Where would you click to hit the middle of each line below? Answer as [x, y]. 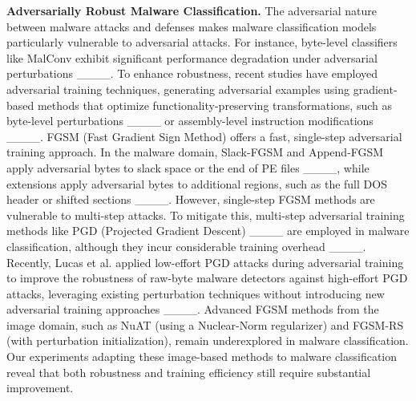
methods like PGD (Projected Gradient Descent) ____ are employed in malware [208, 231]
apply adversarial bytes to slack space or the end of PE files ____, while [188, 167]
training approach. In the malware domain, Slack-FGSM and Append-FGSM [195, 152]
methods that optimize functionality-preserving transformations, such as [214, 105]
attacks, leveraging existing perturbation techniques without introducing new [196, 293]
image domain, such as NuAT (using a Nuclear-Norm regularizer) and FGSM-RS [205, 324]
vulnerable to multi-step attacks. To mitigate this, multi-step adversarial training [206, 215]
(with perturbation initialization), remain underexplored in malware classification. [208, 340]
